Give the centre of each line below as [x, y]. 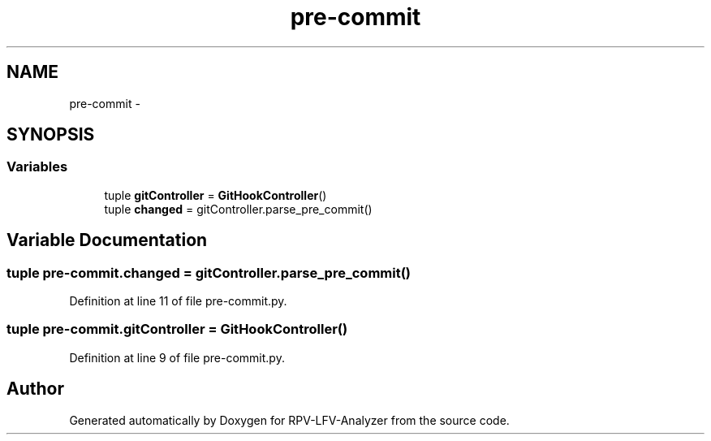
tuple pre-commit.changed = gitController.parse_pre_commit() [209, 272]
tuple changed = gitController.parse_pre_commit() [238, 209]
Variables [37, 167]
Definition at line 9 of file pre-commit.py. [177, 357]
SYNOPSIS [51, 135]
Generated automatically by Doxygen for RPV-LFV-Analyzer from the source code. [289, 420]
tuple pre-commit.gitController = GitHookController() [177, 329]
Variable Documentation [107, 240]
